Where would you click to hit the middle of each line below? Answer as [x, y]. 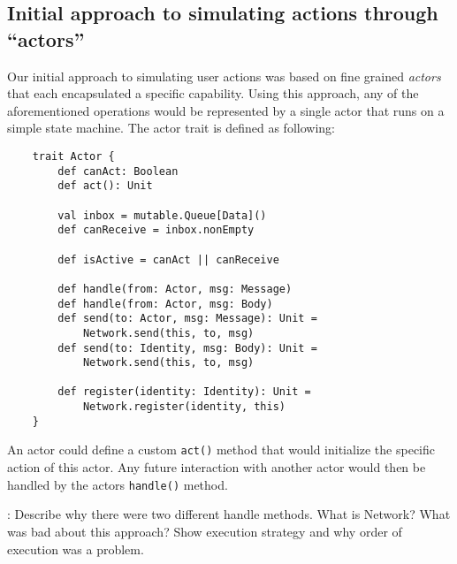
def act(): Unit [105, 186]
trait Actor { [73, 156]
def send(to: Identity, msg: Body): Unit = [187, 348]
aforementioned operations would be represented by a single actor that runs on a [226, 110]
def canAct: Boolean [118, 171]
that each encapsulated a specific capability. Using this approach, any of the [213, 93]
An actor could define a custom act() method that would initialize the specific [221, 450]
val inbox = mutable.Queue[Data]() [162, 215]
